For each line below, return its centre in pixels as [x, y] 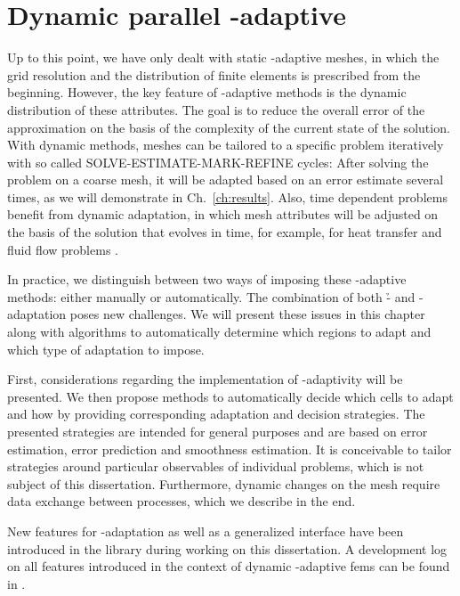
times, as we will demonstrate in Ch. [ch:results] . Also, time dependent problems [227, 196]
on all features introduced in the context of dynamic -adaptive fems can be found [229, 566]
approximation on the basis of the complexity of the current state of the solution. [229, 127]
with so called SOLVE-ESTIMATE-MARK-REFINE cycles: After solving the [218, 162]
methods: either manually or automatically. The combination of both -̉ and [211, 296]
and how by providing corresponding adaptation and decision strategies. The [216, 414]
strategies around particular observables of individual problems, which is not [216, 466]
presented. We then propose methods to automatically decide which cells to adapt [230, 396]
